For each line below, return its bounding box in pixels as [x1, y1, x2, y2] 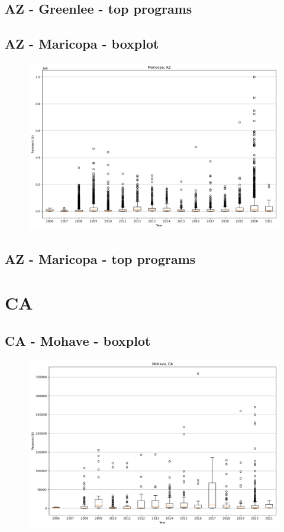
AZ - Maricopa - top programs [5, 250, 196, 268]
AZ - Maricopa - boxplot [5, 34, 159, 53]
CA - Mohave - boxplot [5, 331, 151, 349]
